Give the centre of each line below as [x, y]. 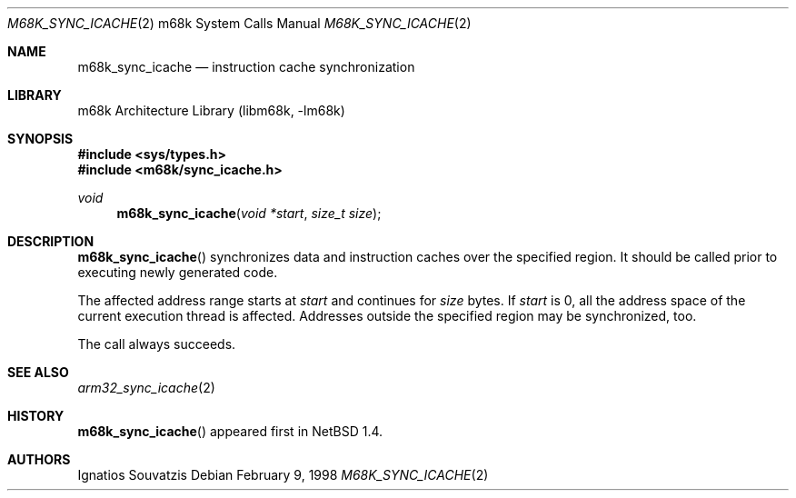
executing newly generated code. [178, 272]
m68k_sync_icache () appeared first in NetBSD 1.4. [230, 431]
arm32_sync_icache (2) [146, 388]
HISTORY [36, 416]
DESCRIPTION [51, 241]
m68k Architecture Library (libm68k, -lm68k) [211, 110]
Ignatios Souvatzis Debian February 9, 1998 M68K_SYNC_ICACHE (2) [283, 475]
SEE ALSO [38, 372]
